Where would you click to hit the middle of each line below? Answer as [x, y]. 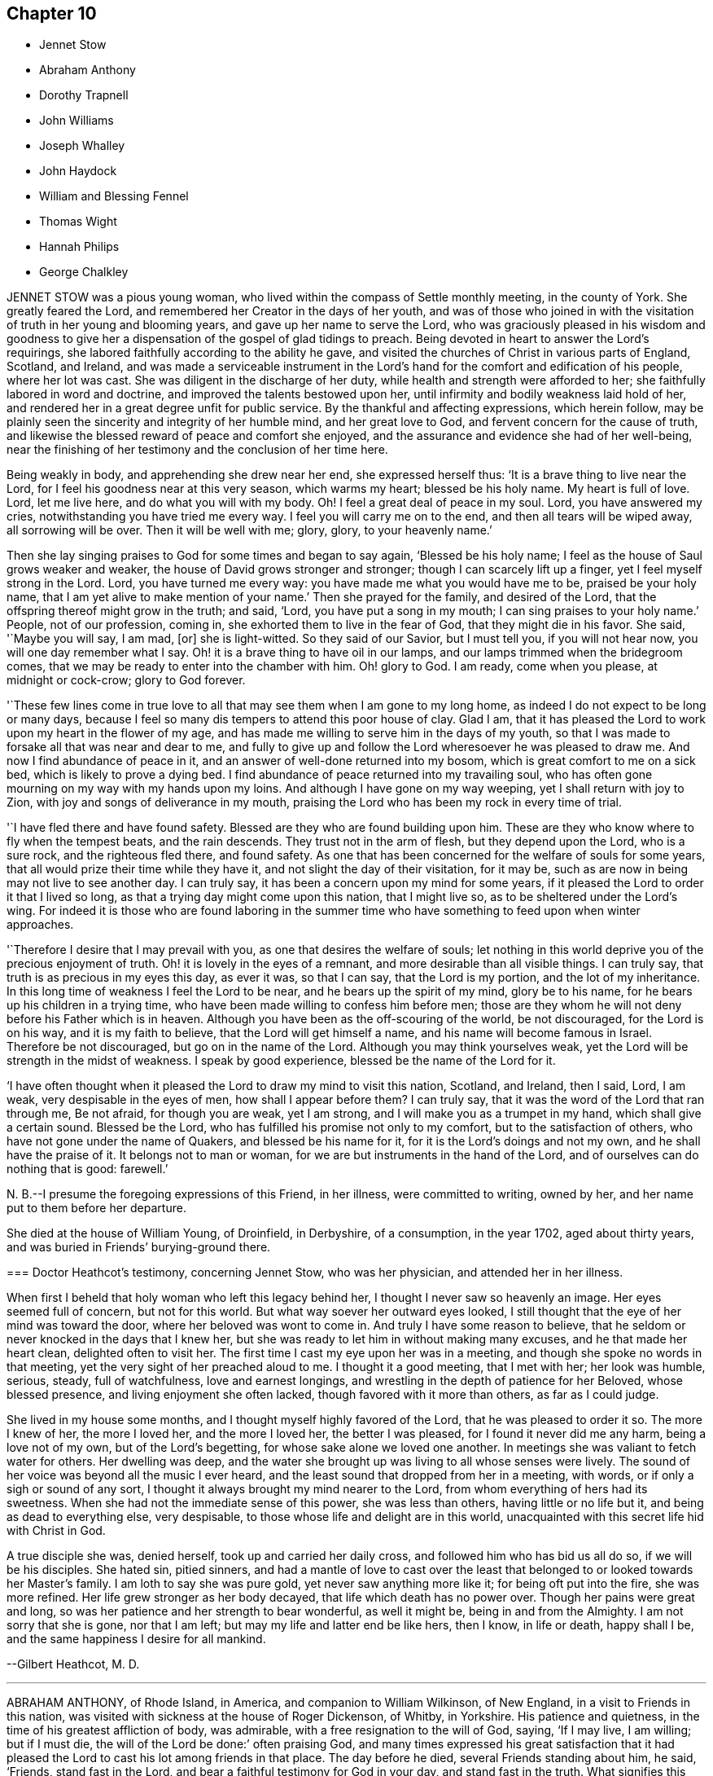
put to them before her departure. [96, 1208]
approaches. [40, 925]
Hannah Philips [79, 247]
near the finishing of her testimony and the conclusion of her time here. [197, 450]
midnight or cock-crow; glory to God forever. [126, 680]
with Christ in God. [56, 1531]
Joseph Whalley [82, 146]
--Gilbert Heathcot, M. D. [73, 1664]
